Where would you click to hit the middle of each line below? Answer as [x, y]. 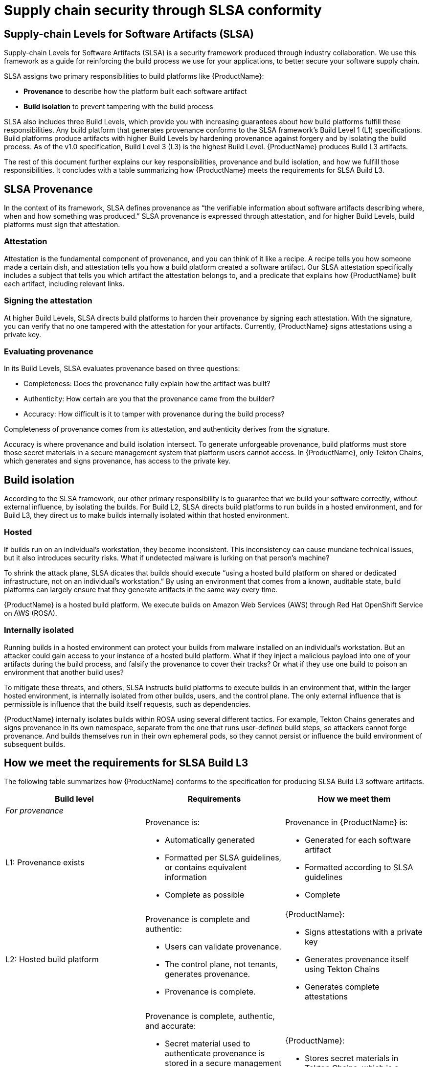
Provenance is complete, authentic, [210, 1016]
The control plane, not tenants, [221, 964]
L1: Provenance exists [45, 863]
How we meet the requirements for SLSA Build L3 [126, 763]
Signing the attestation [48, 301]
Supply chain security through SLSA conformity [163, 10]
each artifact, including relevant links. [64, 283]
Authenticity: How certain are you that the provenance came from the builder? [149, 399]
